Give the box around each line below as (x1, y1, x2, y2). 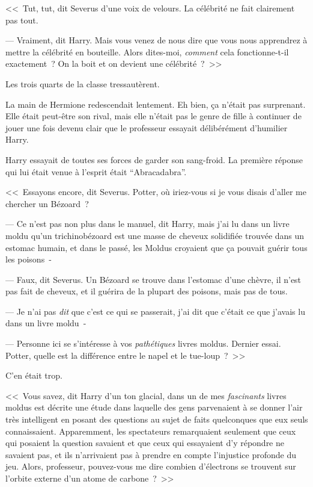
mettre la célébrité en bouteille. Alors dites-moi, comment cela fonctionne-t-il (5, 45, 289, 58)
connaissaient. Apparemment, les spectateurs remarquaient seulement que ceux (5, 424, 296, 437)
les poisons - (5, 253, 52, 265)
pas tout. (5, 13, 38, 26)
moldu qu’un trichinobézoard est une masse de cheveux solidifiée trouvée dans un (5, 229, 305, 241)
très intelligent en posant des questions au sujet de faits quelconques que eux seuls (5, 413, 308, 426)
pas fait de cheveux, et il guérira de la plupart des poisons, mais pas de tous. (5, 285, 288, 297)
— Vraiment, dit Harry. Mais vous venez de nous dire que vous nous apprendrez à (5, 34, 308, 46)
